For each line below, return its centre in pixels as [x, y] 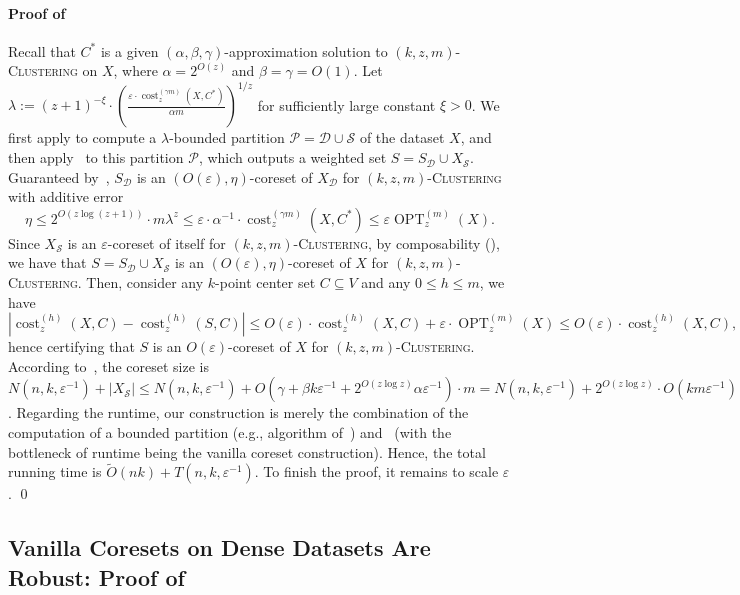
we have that [47, 262]
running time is [55, 471]
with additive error [66, 196]
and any [386, 282]
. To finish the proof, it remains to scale [376, 471]
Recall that [42, 50]
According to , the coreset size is [108, 365]
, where [135, 70]
